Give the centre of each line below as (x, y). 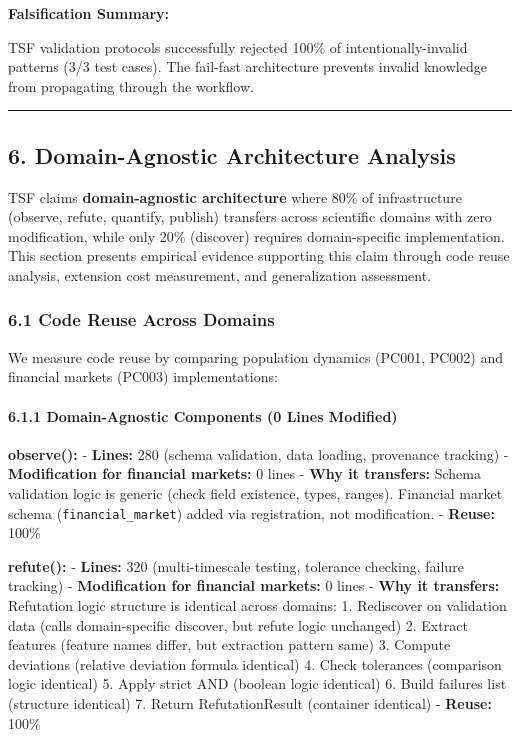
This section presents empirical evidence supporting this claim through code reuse (259, 255)
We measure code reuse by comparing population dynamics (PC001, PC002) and (256, 356)
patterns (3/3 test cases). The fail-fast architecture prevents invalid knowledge (247, 66)
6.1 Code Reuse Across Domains (141, 319)
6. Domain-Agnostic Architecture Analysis (232, 154)
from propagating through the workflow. (131, 85)
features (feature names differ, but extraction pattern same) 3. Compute (229, 644)
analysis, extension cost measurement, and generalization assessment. (220, 274)
